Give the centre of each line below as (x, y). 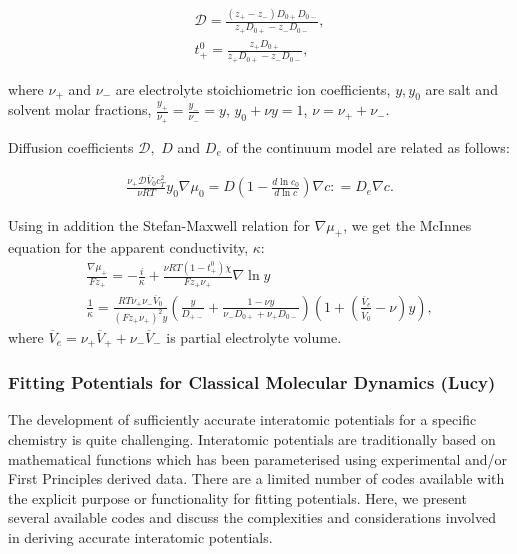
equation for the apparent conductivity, (128, 247)
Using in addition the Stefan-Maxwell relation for (159, 224)
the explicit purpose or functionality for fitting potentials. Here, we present (237, 497)
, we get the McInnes (407, 224)
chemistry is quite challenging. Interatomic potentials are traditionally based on (252, 438)
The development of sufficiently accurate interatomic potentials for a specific (242, 419)
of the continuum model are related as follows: (368, 146)
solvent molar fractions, (80, 109)
